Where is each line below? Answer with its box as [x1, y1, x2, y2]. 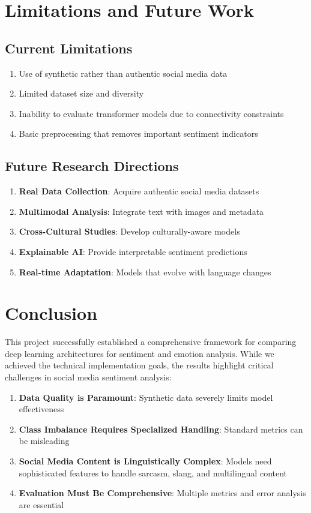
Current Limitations [5, 38, 133, 57]
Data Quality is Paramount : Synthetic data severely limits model [19, 391, 273, 403]
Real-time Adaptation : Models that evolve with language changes [19, 265, 271, 278]
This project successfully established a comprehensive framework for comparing [5, 335, 297, 348]
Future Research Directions [5, 157, 179, 175]
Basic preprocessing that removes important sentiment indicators [19, 127, 258, 140]
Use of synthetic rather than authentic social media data [19, 67, 228, 79]
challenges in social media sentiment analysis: [5, 371, 172, 383]
